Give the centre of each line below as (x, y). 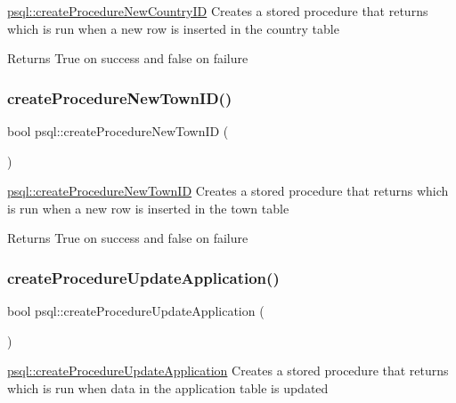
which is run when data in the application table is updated (168, 387)
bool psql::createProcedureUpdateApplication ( (136, 311)
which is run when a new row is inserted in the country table (173, 28)
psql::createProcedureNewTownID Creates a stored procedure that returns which (228, 191)
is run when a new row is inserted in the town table (148, 208)
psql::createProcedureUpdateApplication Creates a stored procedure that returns (228, 371)
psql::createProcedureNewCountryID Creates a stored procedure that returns (218, 11)
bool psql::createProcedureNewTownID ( (118, 131)
